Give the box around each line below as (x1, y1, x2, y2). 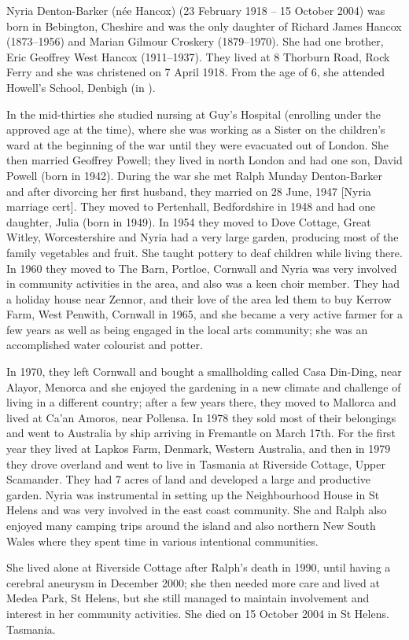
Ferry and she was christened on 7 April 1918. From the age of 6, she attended (6, 64, 385, 80)
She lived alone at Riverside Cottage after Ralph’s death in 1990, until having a (6, 559, 391, 576)
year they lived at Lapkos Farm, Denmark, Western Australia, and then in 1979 (6, 440, 391, 457)
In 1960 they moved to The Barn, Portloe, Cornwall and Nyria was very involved (6, 259, 397, 276)
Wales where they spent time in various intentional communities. (6, 532, 319, 549)
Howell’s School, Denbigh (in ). (6, 79, 156, 95)
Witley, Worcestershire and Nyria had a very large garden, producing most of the (6, 229, 399, 245)
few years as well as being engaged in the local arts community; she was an (6, 321, 368, 337)
